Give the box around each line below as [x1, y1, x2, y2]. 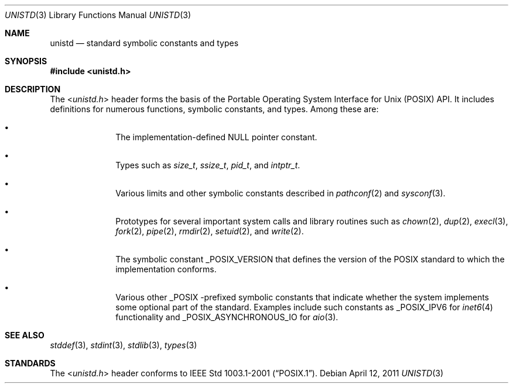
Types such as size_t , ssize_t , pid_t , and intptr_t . [115, 160, 300, 170]
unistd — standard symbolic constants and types [50, 38, 239, 48]
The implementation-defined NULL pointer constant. [115, 132, 317, 142]
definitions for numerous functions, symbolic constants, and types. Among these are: [50, 104, 379, 114]
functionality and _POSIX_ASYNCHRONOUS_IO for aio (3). [115, 312, 338, 322]
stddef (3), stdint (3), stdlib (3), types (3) [50, 340, 197, 350]
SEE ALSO [5, 330, 45, 340]
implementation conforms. [115, 264, 217, 274]
